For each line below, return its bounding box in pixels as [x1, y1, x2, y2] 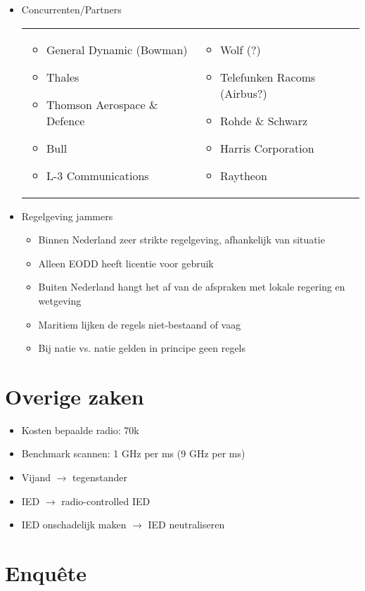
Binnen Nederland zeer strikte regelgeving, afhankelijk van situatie [38, 232, 325, 247]
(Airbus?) [219, 84, 267, 101]
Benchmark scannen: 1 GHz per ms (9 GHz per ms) [21, 446, 245, 461]
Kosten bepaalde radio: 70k [21, 422, 139, 437]
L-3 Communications [46, 167, 149, 184]
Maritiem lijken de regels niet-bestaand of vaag [38, 317, 241, 331]
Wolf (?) [219, 41, 261, 58]
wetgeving [38, 293, 82, 307]
